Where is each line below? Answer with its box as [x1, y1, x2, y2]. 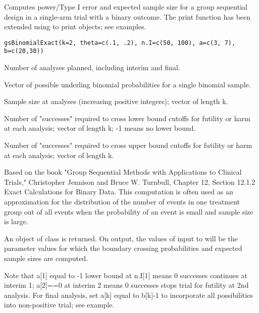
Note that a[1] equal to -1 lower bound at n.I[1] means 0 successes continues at [4, 270, 247, 280]
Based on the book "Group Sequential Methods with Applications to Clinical [4, 167, 242, 177]
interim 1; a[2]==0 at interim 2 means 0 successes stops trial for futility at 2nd [4, 280, 249, 290]
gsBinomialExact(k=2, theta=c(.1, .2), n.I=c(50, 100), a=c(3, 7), [4, 39, 236, 46]
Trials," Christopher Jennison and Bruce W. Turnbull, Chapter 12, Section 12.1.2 [4, 176, 255, 187]
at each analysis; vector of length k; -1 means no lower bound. [4, 123, 196, 133]
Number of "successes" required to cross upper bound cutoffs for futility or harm [4, 140, 252, 150]
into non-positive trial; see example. [4, 299, 115, 310]
